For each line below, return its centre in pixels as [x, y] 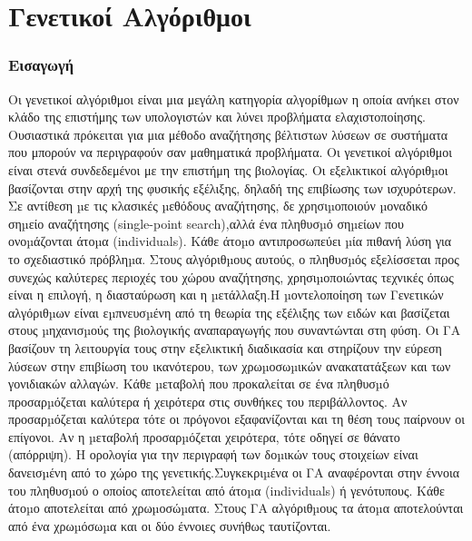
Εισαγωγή [41, 65]
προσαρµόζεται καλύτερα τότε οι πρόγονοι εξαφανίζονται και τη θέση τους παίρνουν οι [237, 419]
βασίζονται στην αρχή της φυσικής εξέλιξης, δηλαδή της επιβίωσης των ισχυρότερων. [232, 187]
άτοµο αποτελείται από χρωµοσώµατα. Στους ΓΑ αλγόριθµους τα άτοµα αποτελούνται [236, 508]
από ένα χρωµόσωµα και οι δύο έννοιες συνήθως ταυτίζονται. [170, 525]
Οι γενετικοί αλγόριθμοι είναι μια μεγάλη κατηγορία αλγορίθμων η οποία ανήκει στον [234, 98]
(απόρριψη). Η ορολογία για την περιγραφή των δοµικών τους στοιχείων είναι [213, 454]
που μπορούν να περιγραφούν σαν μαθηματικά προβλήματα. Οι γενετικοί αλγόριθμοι [231, 152]
